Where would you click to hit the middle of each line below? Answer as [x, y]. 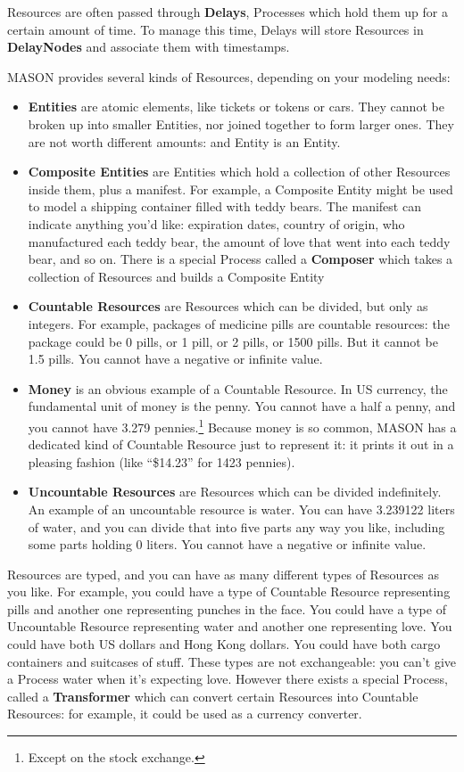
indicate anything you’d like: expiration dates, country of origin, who [216, 223]
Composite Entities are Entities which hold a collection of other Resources [239, 172]
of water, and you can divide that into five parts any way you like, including [236, 526]
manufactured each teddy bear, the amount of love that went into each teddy [239, 241]
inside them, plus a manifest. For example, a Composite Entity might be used [240, 189]
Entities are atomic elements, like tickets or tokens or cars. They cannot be [236, 107]
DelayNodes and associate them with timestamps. [149, 47]
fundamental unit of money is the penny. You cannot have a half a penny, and [242, 406]
